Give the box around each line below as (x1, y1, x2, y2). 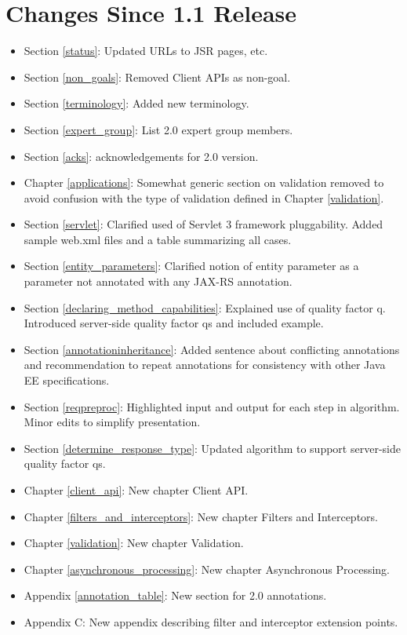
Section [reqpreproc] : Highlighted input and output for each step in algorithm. (24, 398, 400, 414)
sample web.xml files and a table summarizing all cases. (24, 231, 292, 247)
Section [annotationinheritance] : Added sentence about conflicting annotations (24, 341, 400, 357)
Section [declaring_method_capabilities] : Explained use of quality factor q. (24, 299, 386, 316)
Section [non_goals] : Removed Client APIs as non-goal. (24, 68, 291, 85)
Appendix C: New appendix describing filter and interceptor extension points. (24, 613, 398, 630)
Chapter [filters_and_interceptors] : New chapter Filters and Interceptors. (24, 508, 378, 524)
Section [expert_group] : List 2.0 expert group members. (24, 121, 293, 137)
